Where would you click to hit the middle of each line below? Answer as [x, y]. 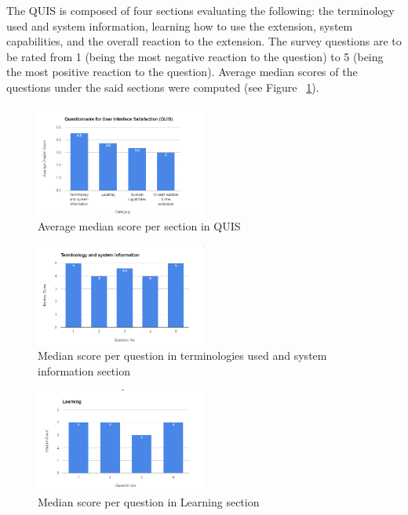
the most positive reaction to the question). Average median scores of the [182, 72]
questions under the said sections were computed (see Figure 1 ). [163, 87]
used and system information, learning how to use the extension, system [180, 25]
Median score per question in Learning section [149, 501]
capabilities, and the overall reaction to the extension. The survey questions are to [204, 41]
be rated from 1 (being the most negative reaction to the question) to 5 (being [195, 56]
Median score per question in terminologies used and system [182, 355]
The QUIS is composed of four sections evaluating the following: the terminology [200, 10]
